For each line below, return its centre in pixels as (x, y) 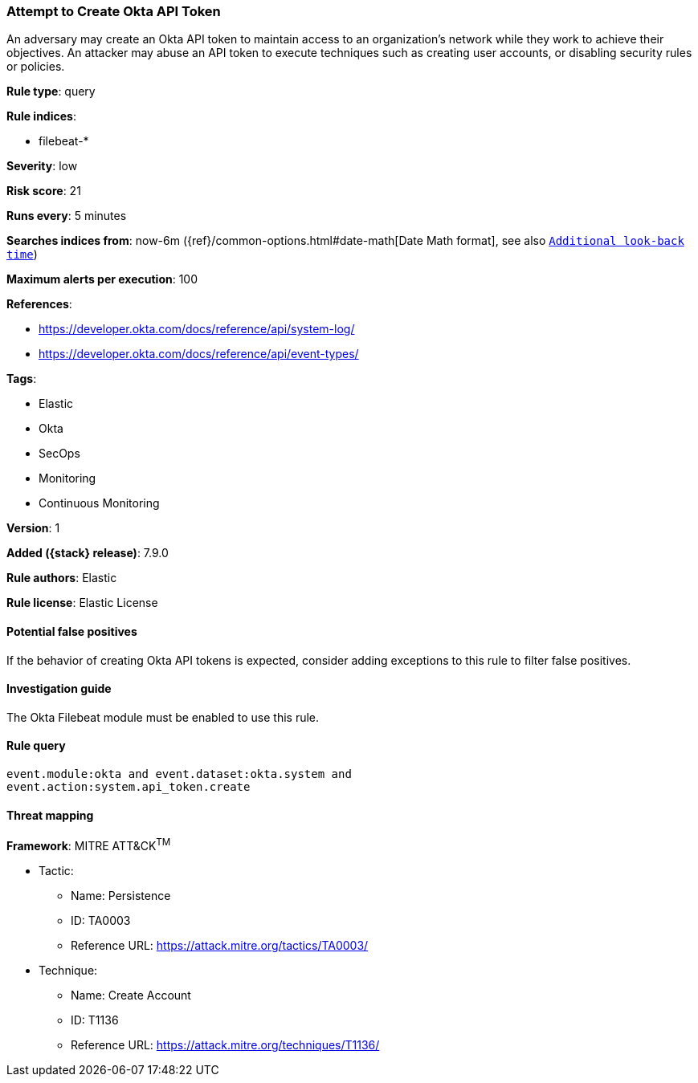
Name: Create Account (131, 995)
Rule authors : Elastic (62, 578)
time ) (22, 254)
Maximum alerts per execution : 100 (102, 279)
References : (39, 304)
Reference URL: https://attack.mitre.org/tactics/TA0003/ (220, 945)
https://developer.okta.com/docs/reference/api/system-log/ (197, 329)
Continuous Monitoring (99, 503)
